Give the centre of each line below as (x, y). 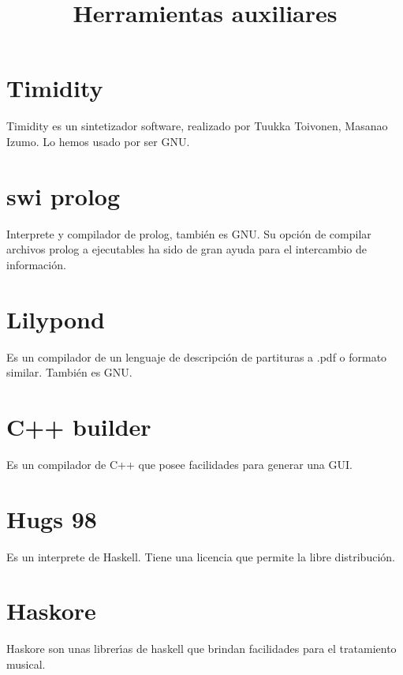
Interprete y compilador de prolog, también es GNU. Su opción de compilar (189, 233)
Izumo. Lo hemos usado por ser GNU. (98, 141)
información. (36, 264)
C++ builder (79, 426)
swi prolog (63, 195)
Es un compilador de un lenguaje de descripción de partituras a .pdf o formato (197, 356)
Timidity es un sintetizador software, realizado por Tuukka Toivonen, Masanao (197, 126)
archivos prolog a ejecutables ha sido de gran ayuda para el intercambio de (187, 249)
